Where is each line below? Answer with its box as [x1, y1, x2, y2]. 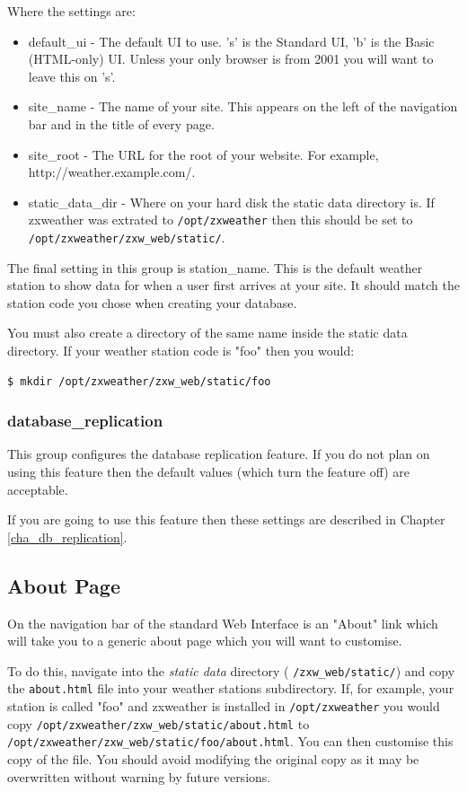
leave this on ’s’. [28, 66, 116, 85]
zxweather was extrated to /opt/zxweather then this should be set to [28, 210, 413, 229]
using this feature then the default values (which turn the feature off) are [7, 462, 410, 481]
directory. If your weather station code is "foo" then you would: [7, 341, 355, 360]
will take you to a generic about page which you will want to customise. [7, 631, 402, 650]
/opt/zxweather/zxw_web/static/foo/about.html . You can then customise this [7, 732, 454, 751]
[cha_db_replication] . [7, 527, 128, 546]
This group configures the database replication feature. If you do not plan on [7, 444, 430, 463]
